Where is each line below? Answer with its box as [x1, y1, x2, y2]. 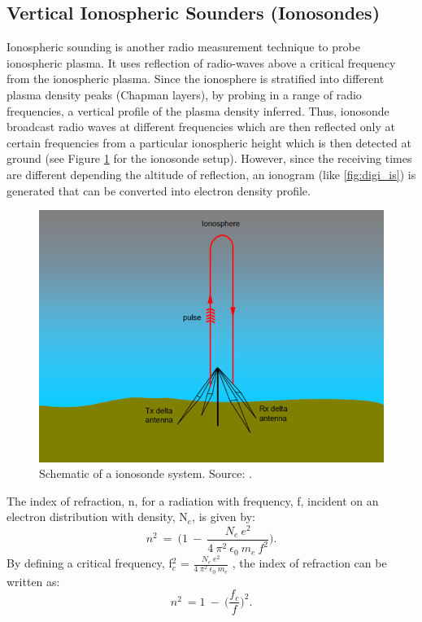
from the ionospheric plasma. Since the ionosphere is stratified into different [7, 70, 385, 87]
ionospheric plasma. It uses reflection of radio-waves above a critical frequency [7, 54, 396, 71]
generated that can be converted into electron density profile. [7, 182, 311, 199]
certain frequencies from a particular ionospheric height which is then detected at [7, 134, 411, 151]
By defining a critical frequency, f [7, 554, 172, 572]
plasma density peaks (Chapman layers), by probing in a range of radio [7, 85, 362, 103]
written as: [7, 572, 60, 589]
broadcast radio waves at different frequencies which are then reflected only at [7, 118, 395, 135]
